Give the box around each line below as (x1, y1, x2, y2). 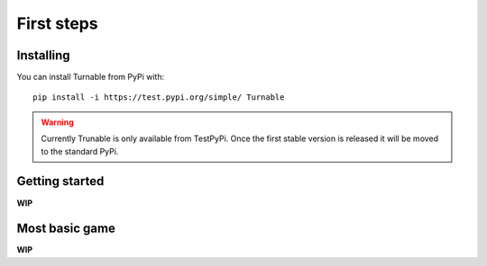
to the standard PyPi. (41, 146, 119, 156)
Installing (16, 48, 71, 63)
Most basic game (16, 221, 116, 236)
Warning (41, 117, 74, 128)
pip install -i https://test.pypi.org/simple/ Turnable (32, 93, 285, 102)
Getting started (16, 173, 105, 189)
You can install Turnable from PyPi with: (16, 72, 165, 83)
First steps (16, 13, 98, 33)
